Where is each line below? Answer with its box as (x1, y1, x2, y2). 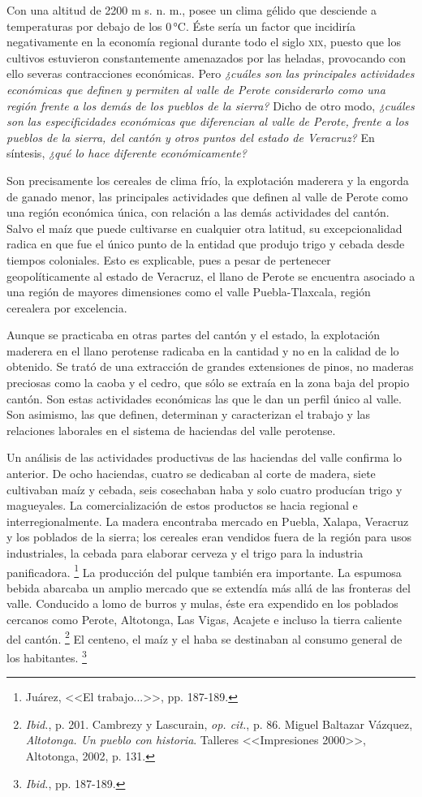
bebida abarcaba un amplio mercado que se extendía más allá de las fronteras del (6, 579, 411, 596)
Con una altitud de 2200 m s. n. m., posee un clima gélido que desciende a (6, 2, 377, 18)
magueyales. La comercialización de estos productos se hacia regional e (6, 497, 358, 514)
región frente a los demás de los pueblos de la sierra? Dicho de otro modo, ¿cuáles (6, 97, 415, 114)
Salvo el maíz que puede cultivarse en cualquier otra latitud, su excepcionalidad (6, 219, 403, 236)
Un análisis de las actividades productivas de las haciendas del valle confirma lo (6, 449, 403, 466)
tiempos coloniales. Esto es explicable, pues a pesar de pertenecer (6, 251, 331, 268)
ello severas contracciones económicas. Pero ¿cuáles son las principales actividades (6, 65, 415, 82)
